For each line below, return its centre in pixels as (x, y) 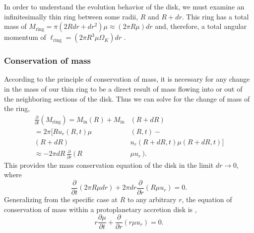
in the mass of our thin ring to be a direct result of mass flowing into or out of (123, 89)
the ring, (17, 108)
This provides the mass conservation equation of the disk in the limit (109, 165)
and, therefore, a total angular (201, 26)
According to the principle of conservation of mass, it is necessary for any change (127, 79)
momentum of (25, 37)
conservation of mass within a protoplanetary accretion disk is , (100, 209)
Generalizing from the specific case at (61, 199)
